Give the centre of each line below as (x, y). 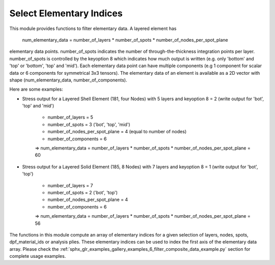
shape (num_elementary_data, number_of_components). (68, 80)
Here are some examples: (36, 90)
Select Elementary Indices (66, 13)
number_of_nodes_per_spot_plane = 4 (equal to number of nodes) (117, 132)
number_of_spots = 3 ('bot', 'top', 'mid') (89, 124)
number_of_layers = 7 (70, 185)
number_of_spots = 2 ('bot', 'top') (83, 192)
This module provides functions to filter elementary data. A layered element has (93, 28)
